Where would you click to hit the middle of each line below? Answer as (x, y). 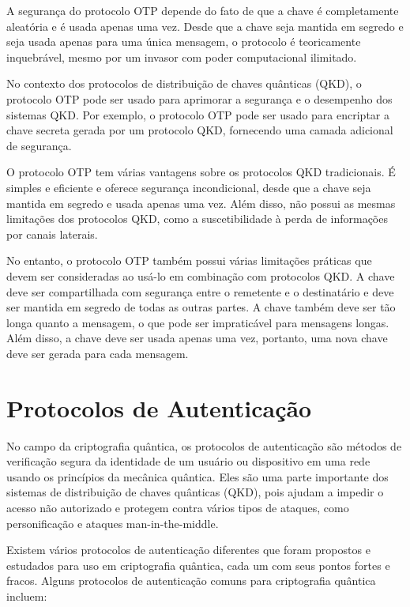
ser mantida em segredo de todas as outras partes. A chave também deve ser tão (201, 307)
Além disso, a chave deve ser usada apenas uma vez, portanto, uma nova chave (197, 338)
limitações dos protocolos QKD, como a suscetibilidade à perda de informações (197, 219)
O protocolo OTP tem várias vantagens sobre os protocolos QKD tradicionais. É (201, 172)
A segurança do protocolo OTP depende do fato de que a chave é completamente (203, 10)
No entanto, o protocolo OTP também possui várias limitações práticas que (189, 260)
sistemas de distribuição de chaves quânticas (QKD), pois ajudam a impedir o (195, 492)
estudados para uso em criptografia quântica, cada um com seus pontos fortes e (198, 565)
